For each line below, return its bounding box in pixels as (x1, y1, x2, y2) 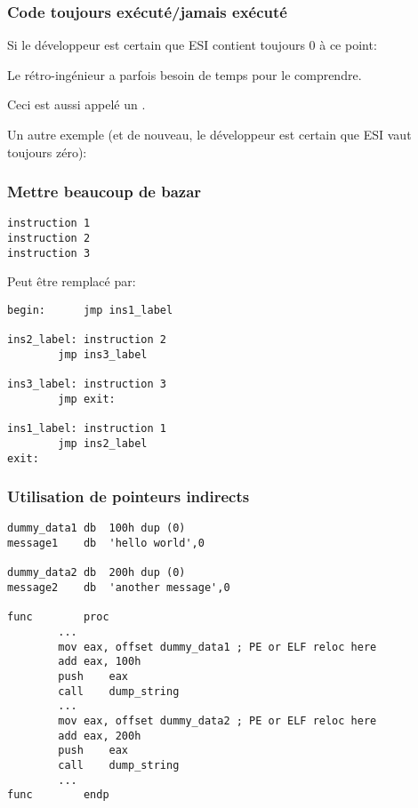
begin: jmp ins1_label (7, 303, 173, 316)
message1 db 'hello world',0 (7, 537, 205, 550)
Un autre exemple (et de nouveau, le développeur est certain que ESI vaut (7, 125, 412, 143)
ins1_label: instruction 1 (7, 422, 166, 436)
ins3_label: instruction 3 (7, 378, 166, 391)
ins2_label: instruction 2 (7, 333, 166, 347)
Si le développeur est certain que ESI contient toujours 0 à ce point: (7, 36, 377, 54)
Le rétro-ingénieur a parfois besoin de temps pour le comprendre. (7, 65, 362, 84)
